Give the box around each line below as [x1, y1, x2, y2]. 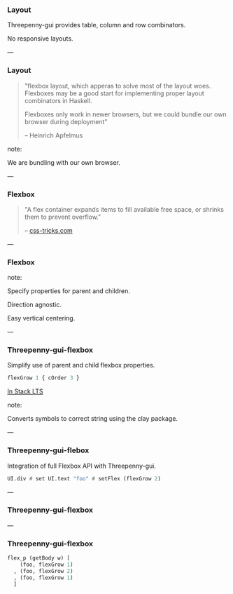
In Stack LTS [7, 387, 43, 396]
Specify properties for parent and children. [7, 287, 131, 295]
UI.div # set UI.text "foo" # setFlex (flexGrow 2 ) [7, 475, 161, 482]
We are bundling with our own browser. [7, 158, 120, 166]
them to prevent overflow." [24, 212, 101, 221]
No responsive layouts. [7, 34, 73, 43]
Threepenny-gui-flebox [7, 445, 90, 455]
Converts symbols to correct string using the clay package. [7, 414, 178, 423]
